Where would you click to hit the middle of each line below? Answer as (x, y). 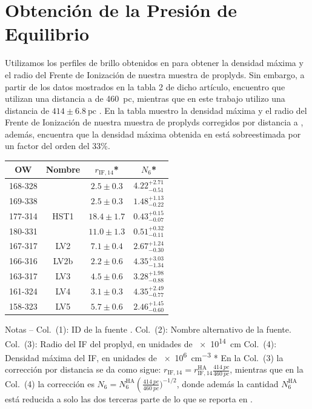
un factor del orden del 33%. (58, 146)
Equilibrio (47, 34)
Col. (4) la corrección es (50, 383)
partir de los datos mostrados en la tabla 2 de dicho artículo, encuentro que (145, 86)
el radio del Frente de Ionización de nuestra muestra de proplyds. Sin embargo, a (155, 74)
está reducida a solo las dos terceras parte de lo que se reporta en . (129, 398)
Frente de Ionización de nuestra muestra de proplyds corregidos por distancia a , (154, 122)
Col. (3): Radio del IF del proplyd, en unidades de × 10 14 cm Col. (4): (141, 342)
